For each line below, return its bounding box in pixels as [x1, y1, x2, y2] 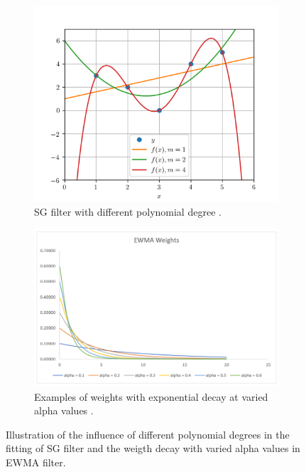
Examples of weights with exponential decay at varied [34, 389, 268, 404]
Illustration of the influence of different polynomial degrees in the [6, 426, 290, 441]
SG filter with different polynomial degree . [34, 204, 222, 219]
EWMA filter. [6, 454, 66, 469]
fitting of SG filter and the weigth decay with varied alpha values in [6, 441, 300, 456]
